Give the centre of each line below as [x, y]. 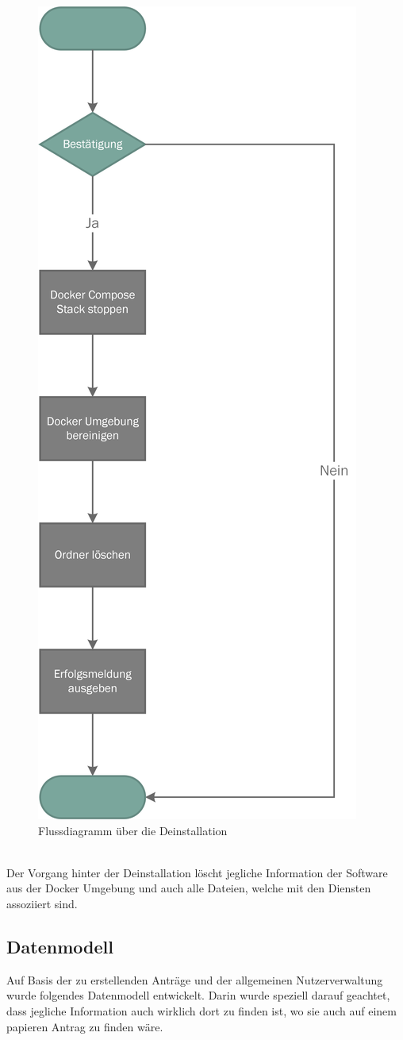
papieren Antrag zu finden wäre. [85, 1026]
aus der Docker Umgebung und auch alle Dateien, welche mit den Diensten [189, 888]
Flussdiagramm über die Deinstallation [133, 830]
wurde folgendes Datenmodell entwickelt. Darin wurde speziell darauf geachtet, [198, 995]
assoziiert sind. [42, 903]
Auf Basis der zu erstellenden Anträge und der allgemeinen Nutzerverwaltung [195, 979]
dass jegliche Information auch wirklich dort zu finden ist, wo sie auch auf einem [201, 1010]
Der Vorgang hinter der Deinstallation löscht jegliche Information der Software [197, 872]
